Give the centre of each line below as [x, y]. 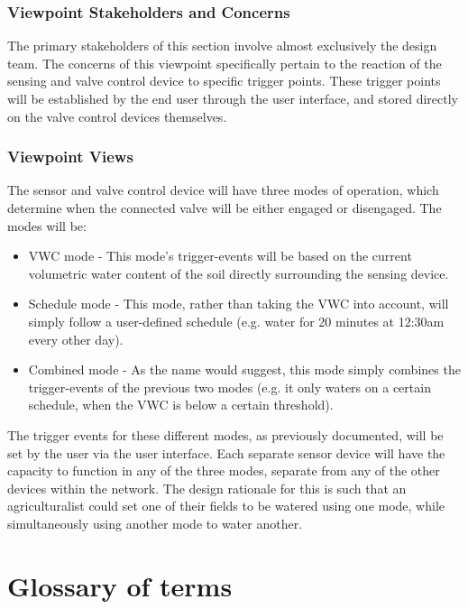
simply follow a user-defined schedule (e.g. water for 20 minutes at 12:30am [236, 321]
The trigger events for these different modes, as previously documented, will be [225, 434]
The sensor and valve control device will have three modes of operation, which [223, 190]
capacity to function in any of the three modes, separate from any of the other [224, 471]
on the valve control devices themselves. [117, 116]
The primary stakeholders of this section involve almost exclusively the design [222, 46]
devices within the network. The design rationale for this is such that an [207, 488]
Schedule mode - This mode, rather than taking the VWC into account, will [239, 304]
